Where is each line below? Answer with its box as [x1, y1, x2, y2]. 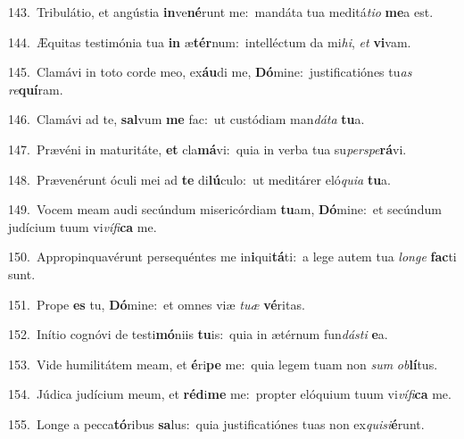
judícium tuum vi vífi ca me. [8, 217, 157, 236]
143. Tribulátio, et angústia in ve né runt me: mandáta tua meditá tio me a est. [8, 3, 434, 21]
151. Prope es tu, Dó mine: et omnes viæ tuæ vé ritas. [8, 294, 305, 313]
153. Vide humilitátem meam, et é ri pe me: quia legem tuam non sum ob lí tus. [8, 354, 438, 373]
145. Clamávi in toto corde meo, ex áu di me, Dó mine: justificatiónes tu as [8, 62, 412, 81]
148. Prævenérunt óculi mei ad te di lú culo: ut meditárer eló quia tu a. [8, 170, 392, 188]
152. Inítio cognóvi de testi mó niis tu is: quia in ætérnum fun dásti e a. [8, 325, 388, 344]
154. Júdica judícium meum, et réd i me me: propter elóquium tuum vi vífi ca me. [8, 385, 452, 403]
